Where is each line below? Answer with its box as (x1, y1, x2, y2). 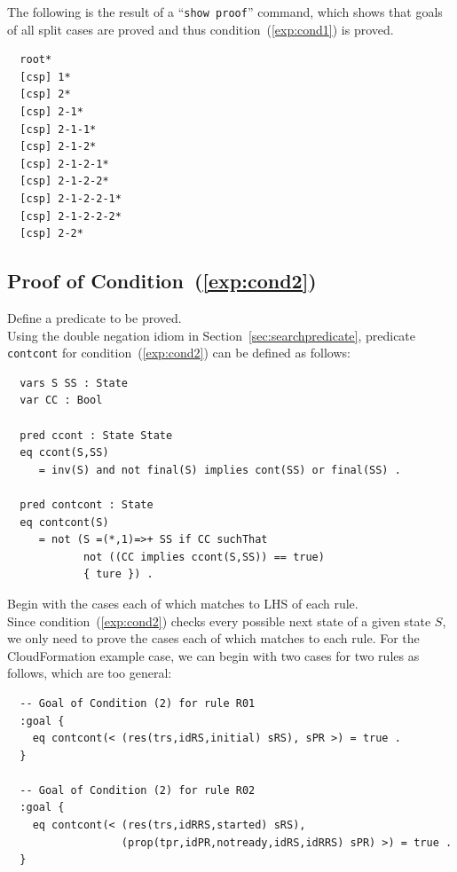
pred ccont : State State (20, 428, 173, 442)
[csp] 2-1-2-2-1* (20, 192, 122, 205)
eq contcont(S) (20, 515, 109, 529)
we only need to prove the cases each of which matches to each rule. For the (7, 629, 420, 648)
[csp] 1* (20, 70, 71, 83)
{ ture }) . (83, 568, 154, 581)
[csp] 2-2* (20, 227, 83, 240)
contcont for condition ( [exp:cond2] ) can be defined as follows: (7, 343, 351, 362)
